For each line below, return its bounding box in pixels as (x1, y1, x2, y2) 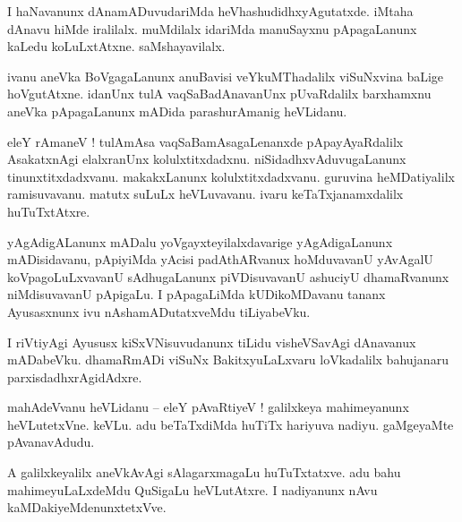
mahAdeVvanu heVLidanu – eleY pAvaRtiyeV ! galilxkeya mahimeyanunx (7, 398, 409, 416)
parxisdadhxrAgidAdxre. (7, 367, 142, 386)
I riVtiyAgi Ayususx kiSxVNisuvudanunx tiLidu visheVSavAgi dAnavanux (7, 332, 416, 351)
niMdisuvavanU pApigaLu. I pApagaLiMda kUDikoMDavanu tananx (7, 285, 386, 304)
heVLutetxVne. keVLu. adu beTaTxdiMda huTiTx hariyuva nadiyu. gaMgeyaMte (7, 415, 454, 433)
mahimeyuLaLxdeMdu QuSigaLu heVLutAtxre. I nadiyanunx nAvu (7, 480, 378, 499)
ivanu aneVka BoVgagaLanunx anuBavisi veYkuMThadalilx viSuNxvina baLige (7, 66, 444, 85)
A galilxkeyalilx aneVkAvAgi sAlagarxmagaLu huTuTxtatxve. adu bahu (7, 463, 401, 482)
